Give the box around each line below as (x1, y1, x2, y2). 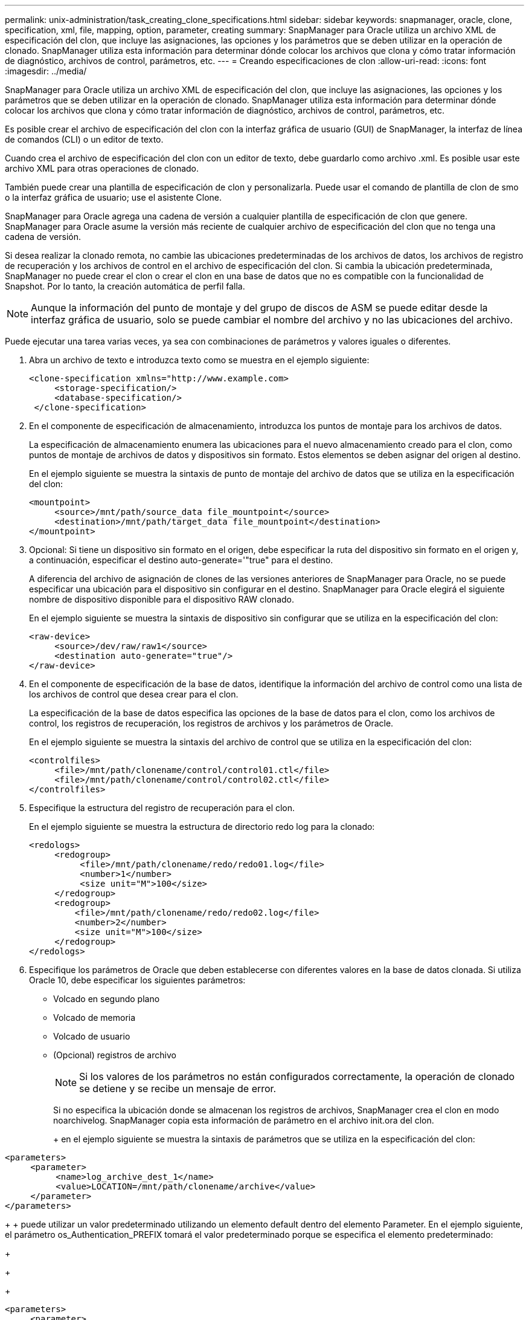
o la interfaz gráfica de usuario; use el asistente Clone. (5, 192, 222, 202)
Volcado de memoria (53, 1012, 136, 1023)
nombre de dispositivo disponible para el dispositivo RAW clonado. (29, 594, 295, 604)
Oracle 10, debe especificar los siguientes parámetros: (29, 975, 246, 985)
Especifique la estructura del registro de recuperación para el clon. (29, 803, 295, 813)
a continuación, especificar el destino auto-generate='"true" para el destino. (29, 555, 333, 565)
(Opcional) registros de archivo (53, 1050, 176, 1060)
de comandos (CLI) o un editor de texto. (5, 134, 164, 144)
